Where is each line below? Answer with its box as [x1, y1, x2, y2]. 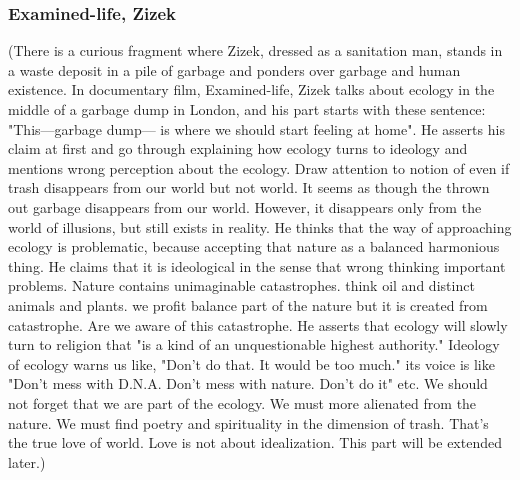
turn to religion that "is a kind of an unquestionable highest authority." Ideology [8, 334, 500, 355]
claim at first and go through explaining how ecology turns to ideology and [8, 138, 468, 159]
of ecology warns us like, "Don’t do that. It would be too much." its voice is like [8, 353, 495, 374]
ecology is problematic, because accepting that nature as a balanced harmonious [8, 236, 500, 257]
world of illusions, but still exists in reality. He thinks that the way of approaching [8, 216, 512, 237]
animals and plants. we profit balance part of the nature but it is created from [8, 294, 488, 315]
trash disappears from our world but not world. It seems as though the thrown [8, 177, 490, 198]
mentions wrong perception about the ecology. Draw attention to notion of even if [8, 157, 510, 178]
